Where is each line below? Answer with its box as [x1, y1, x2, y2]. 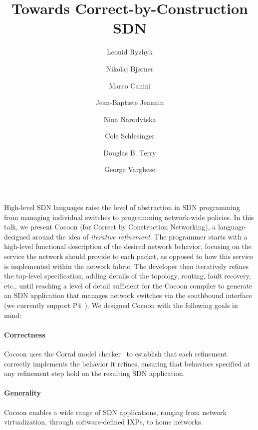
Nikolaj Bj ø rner [106, 63, 154, 73]
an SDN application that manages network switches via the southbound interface [4, 290, 252, 300]
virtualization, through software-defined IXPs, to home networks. [4, 416, 203, 427]
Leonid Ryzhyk [107, 46, 153, 57]
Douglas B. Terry [103, 147, 156, 157]
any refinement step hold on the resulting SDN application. [4, 368, 185, 378]
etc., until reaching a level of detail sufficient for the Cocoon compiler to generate [4, 280, 253, 290]
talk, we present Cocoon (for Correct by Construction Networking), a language [4, 221, 245, 232]
